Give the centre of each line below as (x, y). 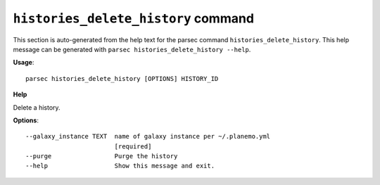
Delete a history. (37, 107)
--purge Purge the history (102, 156)
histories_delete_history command (134, 18)
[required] (133, 146)
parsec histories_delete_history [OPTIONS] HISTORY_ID (122, 78)
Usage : (24, 63)
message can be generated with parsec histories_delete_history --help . (132, 49)
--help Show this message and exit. (120, 166)
